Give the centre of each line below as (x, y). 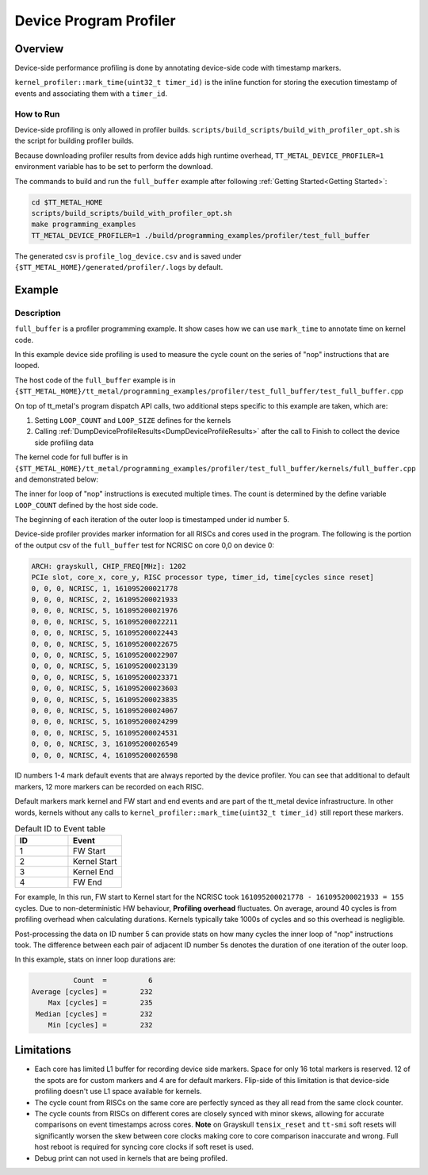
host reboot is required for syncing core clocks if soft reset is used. (144, 1147)
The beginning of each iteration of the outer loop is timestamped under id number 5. (152, 520)
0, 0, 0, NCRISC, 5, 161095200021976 (105, 611)
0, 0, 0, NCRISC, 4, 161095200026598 (105, 755)
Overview (39, 49)
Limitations (43, 1050)
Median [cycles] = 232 (95, 1014)
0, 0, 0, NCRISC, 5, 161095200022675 (105, 644)
